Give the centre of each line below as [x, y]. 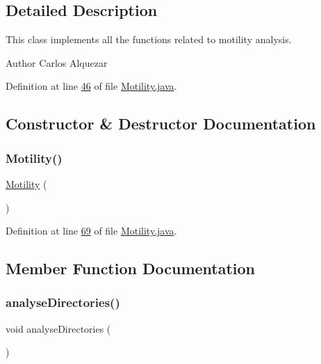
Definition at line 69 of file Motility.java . [91, 231]
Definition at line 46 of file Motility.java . [91, 86]
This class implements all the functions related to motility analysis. [149, 39]
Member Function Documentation [131, 268]
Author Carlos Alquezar [57, 62]
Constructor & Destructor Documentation [161, 124]
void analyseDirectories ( [58, 328]
